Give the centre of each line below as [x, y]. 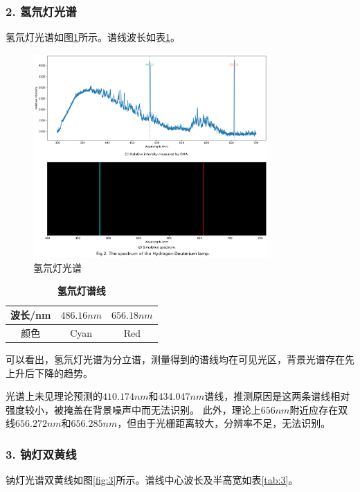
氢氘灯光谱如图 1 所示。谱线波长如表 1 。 [93, 37]
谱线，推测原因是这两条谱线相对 [277, 396]
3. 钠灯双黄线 [41, 454]
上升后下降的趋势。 [49, 372]
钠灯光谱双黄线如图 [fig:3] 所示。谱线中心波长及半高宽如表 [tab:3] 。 [152, 480]
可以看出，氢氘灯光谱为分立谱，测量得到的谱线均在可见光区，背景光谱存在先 [180, 359]
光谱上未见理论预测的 [54, 396]
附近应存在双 [319, 409]
